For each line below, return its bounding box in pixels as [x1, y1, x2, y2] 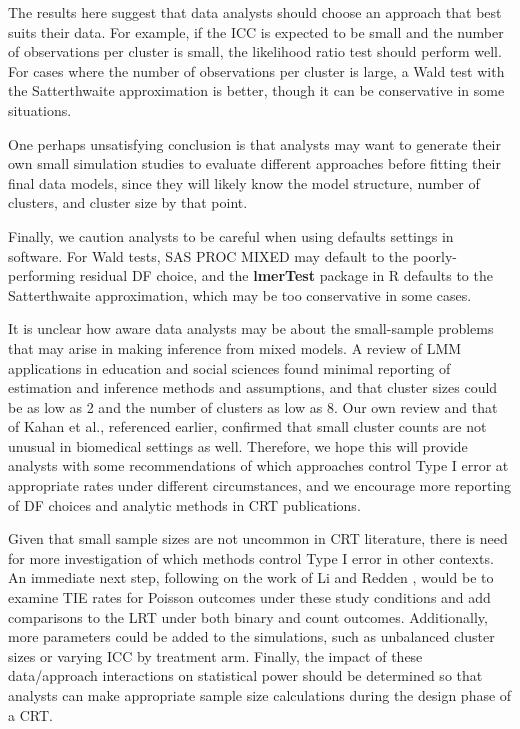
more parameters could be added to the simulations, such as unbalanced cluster [8, 626, 495, 647]
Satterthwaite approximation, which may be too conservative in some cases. [8, 284, 472, 305]
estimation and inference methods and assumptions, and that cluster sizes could [8, 377, 498, 398]
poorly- [412, 245, 457, 266]
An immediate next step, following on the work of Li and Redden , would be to [8, 567, 494, 588]
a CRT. [8, 704, 53, 725]
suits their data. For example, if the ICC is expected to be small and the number [8, 21, 504, 42]
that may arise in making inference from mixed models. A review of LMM [8, 337, 462, 358]
